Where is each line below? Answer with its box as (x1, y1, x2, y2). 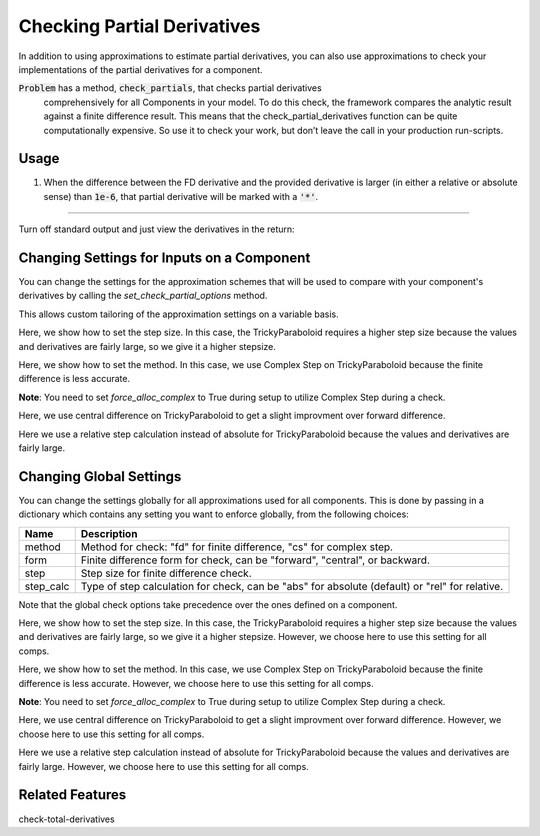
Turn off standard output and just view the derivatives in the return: (18, 223, 295, 235)
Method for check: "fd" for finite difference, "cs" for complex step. (80, 540, 394, 554)
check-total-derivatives (18, 813, 115, 825)
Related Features (18, 786, 127, 804)
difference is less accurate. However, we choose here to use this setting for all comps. (18, 677, 374, 689)
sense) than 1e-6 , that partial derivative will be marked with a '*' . (43, 190, 319, 202)
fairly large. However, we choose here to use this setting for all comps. (18, 760, 309, 772)
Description (80, 526, 138, 540)
